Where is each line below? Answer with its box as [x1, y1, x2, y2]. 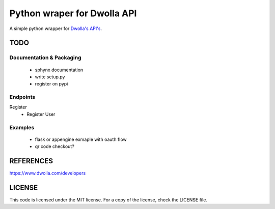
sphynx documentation [35, 67, 84, 73]
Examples [9, 124, 35, 131]
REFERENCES [9, 157, 53, 165]
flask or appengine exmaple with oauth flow [35, 136, 127, 142]
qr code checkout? [35, 143, 75, 150]
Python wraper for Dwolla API [9, 8, 137, 19]
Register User [26, 111, 56, 117]
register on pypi [35, 81, 68, 87]
